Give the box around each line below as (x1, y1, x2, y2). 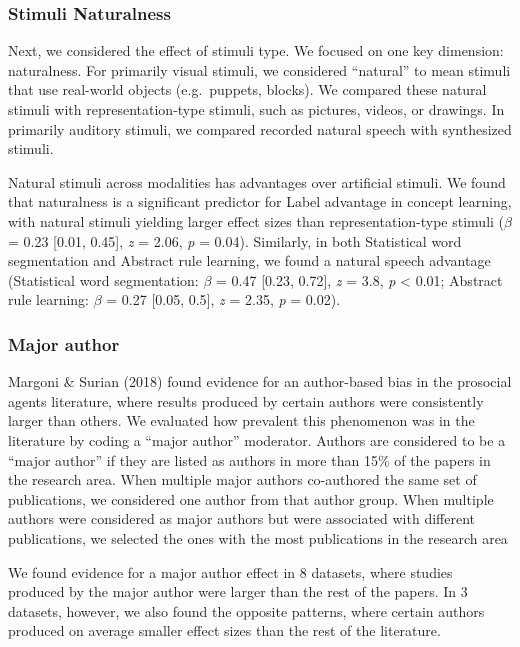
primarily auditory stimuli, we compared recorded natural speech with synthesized (8, 118, 512, 139)
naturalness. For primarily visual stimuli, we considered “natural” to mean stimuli (8, 59, 511, 80)
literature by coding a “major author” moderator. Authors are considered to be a (8, 429, 506, 450)
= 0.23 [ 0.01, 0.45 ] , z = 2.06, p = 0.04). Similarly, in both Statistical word (8, 230, 462, 251)
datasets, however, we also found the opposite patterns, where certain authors (8, 600, 485, 621)
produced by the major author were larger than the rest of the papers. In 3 (8, 581, 468, 602)
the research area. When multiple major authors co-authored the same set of (8, 469, 477, 490)
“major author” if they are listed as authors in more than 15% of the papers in (8, 449, 491, 470)
